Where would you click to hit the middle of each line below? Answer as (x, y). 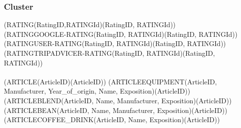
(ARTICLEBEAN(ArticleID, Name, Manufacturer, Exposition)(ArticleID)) (116, 110)
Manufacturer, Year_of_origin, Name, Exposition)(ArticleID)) (97, 91)
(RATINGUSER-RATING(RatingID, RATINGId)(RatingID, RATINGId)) (115, 43)
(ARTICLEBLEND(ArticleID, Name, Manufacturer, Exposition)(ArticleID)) (118, 100)
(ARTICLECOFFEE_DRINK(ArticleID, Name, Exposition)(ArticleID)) (112, 120)
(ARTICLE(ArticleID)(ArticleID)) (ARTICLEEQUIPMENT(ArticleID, (111, 81)
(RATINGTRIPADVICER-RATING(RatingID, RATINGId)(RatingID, (110, 53)
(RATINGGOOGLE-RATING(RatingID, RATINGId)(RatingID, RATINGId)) (121, 34)
